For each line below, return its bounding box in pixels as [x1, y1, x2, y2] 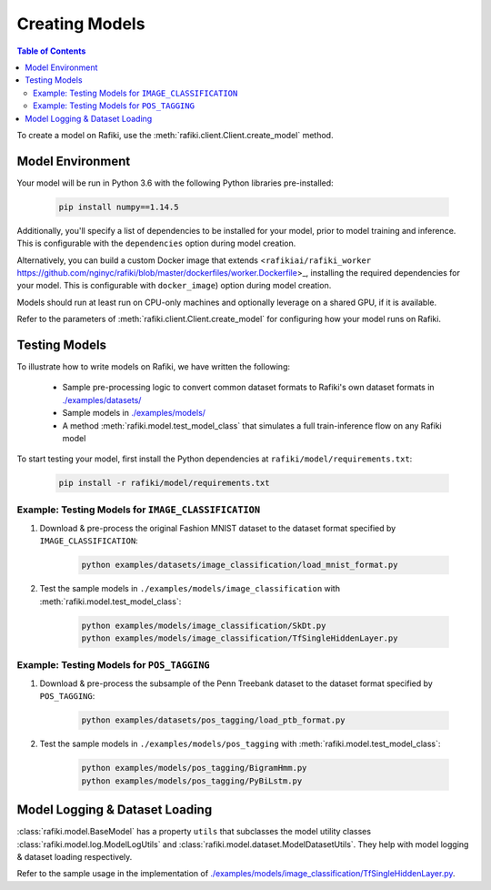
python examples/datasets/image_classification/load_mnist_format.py [81, 560, 398, 571]
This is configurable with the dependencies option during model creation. [16, 238, 296, 249]
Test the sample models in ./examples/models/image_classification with [39, 583, 341, 594]
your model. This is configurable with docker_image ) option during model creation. [16, 280, 332, 291]
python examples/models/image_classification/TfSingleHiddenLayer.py [81, 633, 398, 643]
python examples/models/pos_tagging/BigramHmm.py [81, 763, 307, 774]
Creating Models [16, 14, 145, 34]
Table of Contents [16, 46, 86, 56]
